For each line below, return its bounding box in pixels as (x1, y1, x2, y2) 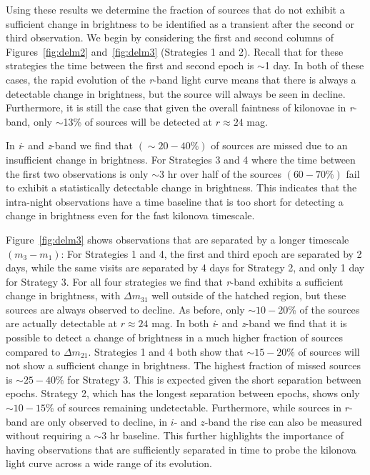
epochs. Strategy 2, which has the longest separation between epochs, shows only (6, 386, 360, 401)
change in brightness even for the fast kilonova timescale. (6, 208, 255, 223)
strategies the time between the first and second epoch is (6, 58, 254, 73)
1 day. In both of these (264, 58, 364, 73)
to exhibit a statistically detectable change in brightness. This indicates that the (6, 180, 357, 195)
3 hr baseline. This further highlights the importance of (101, 428, 344, 443)
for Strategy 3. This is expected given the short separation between (67, 371, 361, 386)
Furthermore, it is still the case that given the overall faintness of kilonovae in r (6, 100, 354, 115)
